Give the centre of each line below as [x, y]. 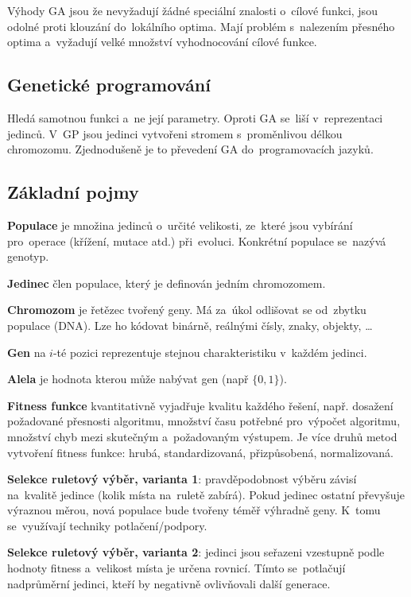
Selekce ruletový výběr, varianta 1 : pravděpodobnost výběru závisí [182, 479]
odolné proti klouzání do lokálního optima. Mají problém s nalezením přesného [201, 26]
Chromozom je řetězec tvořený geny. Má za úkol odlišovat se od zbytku [187, 310]
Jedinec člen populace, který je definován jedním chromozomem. [167, 283]
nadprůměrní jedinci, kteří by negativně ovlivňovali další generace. [169, 583]
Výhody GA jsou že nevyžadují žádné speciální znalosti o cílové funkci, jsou [192, 10]
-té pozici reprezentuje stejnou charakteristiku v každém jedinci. [210, 352]
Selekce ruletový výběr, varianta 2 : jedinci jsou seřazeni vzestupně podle [196, 552]
